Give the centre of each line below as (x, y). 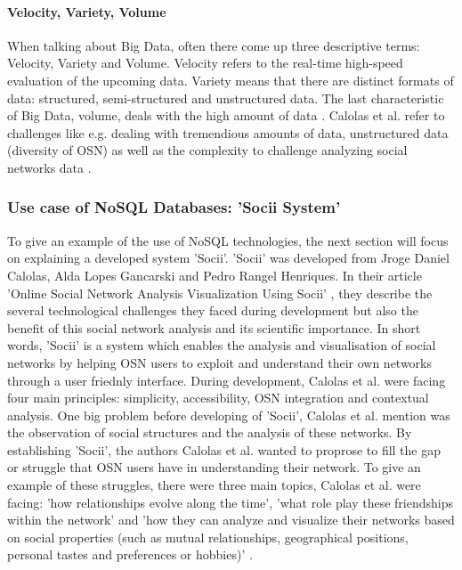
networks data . (49, 167)
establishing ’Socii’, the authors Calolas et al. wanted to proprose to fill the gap (224, 449)
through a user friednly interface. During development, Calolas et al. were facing (227, 380)
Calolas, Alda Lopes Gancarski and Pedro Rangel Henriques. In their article (215, 275)
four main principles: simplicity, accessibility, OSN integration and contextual (218, 398)
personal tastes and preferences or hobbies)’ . (130, 554)
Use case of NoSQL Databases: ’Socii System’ (174, 207)
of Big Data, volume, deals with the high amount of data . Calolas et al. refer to (226, 115)
